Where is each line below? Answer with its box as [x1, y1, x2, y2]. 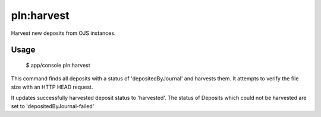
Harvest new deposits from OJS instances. [11, 30, 116, 37]
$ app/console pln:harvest [26, 61, 90, 69]
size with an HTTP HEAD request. [11, 83, 93, 90]
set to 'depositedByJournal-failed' [11, 102, 95, 109]
